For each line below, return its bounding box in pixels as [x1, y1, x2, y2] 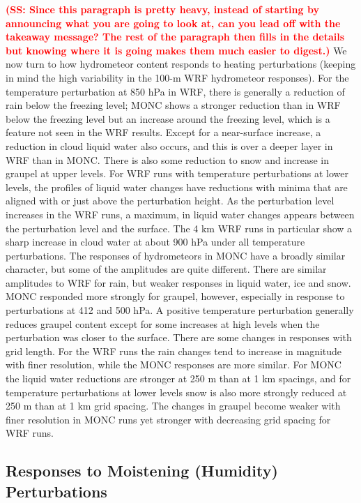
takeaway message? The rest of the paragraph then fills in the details [6, 29, 345, 44]
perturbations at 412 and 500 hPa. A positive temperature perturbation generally [6, 303, 354, 317]
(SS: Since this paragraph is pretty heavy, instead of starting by [6, 2, 319, 16]
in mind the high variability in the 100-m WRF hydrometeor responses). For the [6, 70, 349, 84]
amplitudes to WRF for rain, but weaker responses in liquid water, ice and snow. [6, 275, 351, 290]
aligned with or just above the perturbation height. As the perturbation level [6, 193, 335, 208]
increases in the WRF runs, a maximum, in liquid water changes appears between [6, 207, 355, 221]
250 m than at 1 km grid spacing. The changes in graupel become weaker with [6, 398, 341, 413]
